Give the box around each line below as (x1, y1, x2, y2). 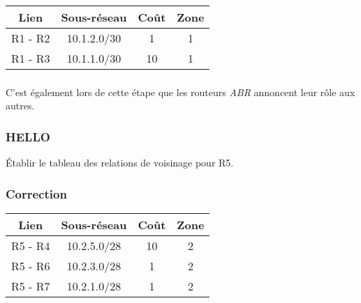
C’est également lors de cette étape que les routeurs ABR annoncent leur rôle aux (6, 84, 355, 99)
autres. (6, 98, 35, 113)
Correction (6, 185, 67, 202)
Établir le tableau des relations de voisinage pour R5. (6, 155, 234, 170)
